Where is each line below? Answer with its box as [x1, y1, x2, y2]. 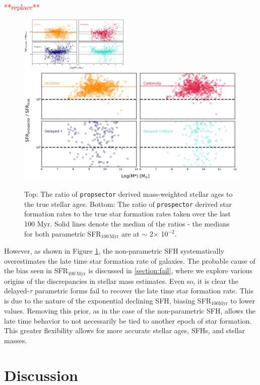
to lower [230, 295, 255, 305]
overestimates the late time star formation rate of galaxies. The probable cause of [4, 255, 255, 266]
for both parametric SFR [24, 228, 101, 239]
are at [121, 228, 140, 239]
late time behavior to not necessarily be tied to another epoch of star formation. [4, 315, 252, 326]
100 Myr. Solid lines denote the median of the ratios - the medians [24, 218, 230, 228]
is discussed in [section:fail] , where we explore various [88, 265, 252, 276]
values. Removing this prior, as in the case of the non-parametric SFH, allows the [4, 305, 256, 316]
